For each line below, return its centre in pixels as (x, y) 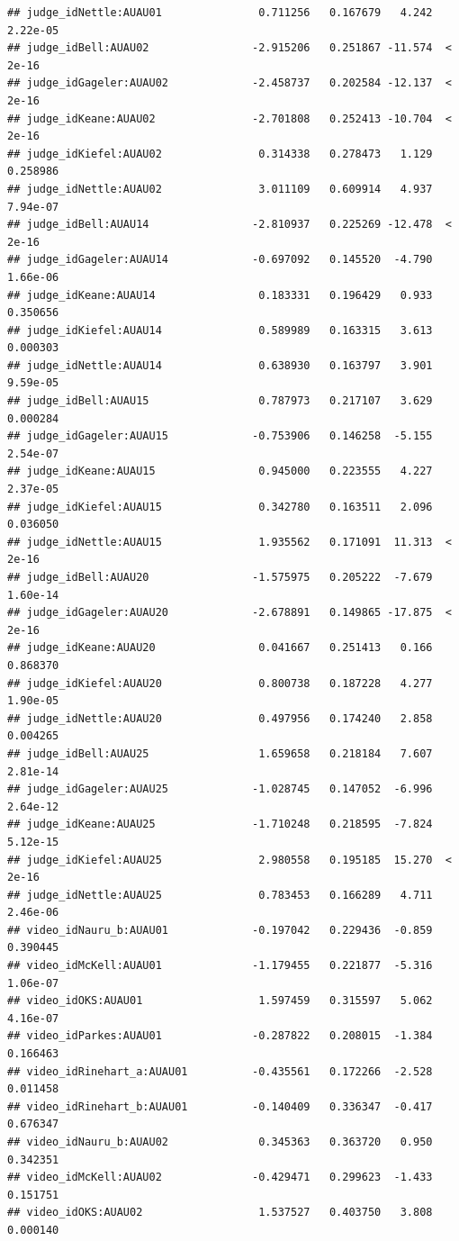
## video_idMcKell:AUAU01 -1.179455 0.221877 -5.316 (220, 966)
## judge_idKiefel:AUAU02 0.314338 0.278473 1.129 (220, 154)
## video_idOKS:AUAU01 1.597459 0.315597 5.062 (220, 1001)
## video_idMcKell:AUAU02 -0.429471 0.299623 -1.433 (220, 1178)
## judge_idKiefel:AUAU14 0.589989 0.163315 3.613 (220, 330)
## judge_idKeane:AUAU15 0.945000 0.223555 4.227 (220, 471)
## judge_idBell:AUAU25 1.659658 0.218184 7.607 (220, 753)
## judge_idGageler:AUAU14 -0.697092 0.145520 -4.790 (220, 260)
